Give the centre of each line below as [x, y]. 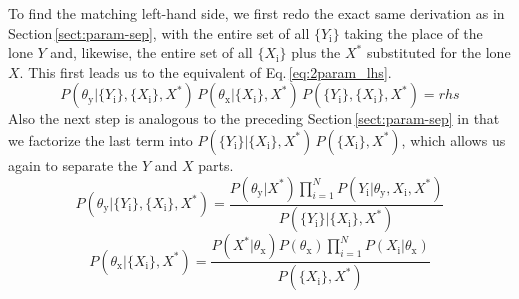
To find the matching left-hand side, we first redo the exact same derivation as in [256, 13]
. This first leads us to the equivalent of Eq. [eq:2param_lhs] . [205, 71]
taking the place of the [413, 32]
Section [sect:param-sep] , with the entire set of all [159, 32]
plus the [316, 52]
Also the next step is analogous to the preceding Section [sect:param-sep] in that [254, 118]
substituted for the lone [438, 52]
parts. [216, 164]
